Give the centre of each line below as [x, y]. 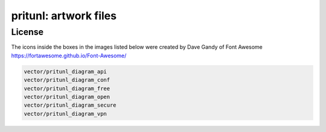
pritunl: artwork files [64, 16]
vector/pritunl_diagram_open [67, 97]
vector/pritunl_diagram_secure [70, 105]
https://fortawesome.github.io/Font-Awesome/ [69, 55]
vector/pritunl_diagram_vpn [65, 114]
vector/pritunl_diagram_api [65, 71]
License [27, 32]
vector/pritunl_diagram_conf [67, 80]
